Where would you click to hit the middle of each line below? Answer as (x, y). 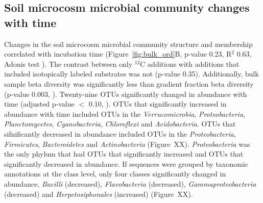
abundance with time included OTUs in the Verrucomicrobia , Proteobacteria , (125, 113)
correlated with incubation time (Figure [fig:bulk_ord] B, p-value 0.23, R (118, 54)
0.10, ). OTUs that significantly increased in (158, 104)
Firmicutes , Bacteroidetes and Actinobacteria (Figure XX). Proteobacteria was (127, 144)
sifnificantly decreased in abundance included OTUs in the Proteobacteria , (120, 133)
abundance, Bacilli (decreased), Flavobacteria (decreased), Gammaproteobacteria (130, 183)
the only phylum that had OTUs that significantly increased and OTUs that (124, 154)
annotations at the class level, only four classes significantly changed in (115, 174)
